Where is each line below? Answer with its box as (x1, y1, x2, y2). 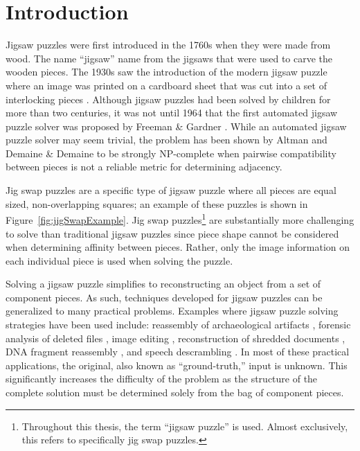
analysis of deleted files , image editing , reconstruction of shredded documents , (6, 330, 345, 345)
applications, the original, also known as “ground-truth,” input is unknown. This (6, 357, 348, 372)
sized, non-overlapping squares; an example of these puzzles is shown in (6, 196, 308, 211)
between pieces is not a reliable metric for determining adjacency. (6, 159, 282, 174)
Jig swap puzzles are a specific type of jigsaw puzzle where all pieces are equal (6, 183, 336, 197)
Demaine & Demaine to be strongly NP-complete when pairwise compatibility (6, 145, 336, 160)
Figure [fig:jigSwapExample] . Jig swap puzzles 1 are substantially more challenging (6, 211, 354, 227)
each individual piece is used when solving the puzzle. (6, 253, 233, 267)
